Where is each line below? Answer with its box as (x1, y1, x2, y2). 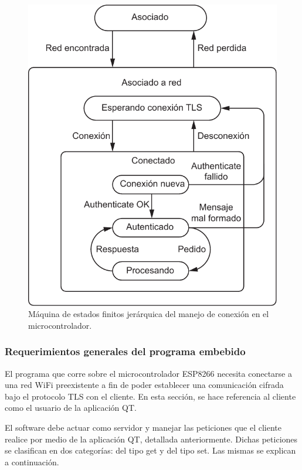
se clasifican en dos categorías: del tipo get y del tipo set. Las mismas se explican (5, 444, 296, 457)
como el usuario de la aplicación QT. (5, 401, 137, 414)
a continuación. (5, 455, 59, 468)
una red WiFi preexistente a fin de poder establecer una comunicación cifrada (5, 379, 284, 391)
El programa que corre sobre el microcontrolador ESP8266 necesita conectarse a (5, 367, 292, 379)
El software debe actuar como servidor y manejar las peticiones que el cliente (5, 421, 281, 433)
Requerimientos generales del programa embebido (5, 344, 246, 359)
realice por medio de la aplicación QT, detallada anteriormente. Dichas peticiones (5, 432, 298, 445)
